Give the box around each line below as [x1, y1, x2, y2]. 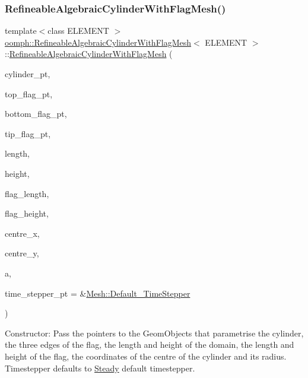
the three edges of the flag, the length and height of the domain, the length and [5, 338, 294, 351]
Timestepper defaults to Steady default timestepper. [5, 361, 195, 374]
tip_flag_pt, [5, 127, 51, 139]
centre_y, [5, 247, 39, 259]
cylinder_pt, [5, 68, 50, 80]
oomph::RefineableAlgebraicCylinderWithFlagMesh [5, 36, 192, 48]
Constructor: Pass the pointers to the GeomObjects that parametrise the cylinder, [5, 326, 304, 339]
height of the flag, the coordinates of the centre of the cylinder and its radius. [5, 350, 287, 362]
